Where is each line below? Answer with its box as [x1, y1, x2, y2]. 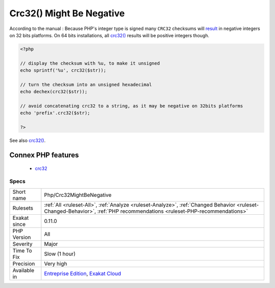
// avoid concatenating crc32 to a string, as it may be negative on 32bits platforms [20, 103, 243, 109]
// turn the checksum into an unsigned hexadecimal [20, 81, 152, 88]
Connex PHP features [9, 151, 79, 160]
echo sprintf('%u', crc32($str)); [20, 68, 106, 73]
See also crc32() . [9, 137, 46, 143]
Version [12, 234, 31, 241]
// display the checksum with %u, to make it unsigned [20, 60, 160, 66]
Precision [12, 260, 35, 267]
